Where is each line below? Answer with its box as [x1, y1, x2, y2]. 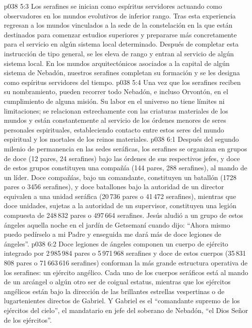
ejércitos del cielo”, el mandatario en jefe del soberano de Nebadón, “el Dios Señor [4, 305, 248, 315]
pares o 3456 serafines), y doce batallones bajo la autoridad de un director [4, 181, 224, 192]
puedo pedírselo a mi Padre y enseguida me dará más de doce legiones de [4, 229, 221, 239]
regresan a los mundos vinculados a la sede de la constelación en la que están [4, 20, 233, 30]
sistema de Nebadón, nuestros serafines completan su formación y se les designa [4, 67, 240, 78]
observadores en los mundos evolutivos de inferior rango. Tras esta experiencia [4, 10, 236, 20]
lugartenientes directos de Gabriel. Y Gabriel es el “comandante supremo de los [4, 295, 240, 306]
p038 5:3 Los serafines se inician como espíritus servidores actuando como [4, 1, 222, 11]
